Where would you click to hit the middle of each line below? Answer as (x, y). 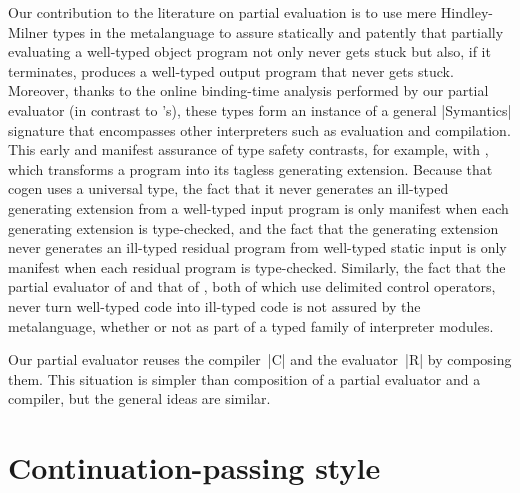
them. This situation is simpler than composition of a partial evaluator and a (244, 378)
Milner (28, 31)
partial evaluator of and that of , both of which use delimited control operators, (252, 286)
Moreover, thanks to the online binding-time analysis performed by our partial (248, 90)
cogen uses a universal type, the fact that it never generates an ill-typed (228, 188)
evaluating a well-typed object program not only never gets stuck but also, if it (249, 51)
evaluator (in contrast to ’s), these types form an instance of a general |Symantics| (260, 109)
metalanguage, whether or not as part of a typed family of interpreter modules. (251, 325)
